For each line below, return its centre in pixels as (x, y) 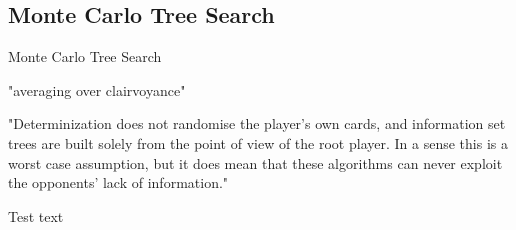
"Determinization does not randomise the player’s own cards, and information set (257, 123)
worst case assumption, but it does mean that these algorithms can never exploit (255, 162)
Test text (36, 215)
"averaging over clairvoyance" (97, 89)
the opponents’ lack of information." (118, 182)
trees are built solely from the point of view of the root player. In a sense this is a (258, 142)
